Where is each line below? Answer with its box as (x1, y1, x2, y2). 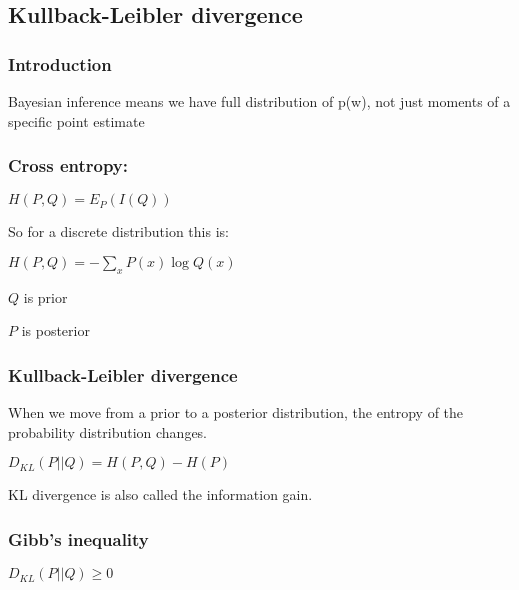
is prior (23, 286, 68, 307)
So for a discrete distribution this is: (8, 221, 229, 242)
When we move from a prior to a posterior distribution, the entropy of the (8, 402, 464, 423)
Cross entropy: (8, 153, 128, 178)
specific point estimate (8, 110, 145, 131)
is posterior (21, 320, 90, 341)
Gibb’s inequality (8, 526, 149, 551)
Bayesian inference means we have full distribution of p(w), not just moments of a (8, 91, 511, 111)
